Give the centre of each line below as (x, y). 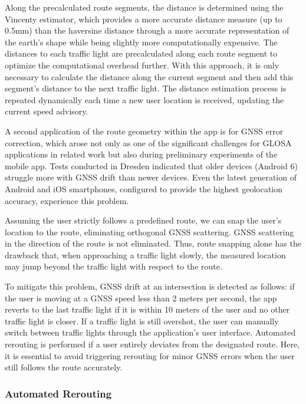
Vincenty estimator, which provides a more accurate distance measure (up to (144, 19)
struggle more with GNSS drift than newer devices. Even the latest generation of (151, 177)
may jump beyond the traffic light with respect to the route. (113, 266)
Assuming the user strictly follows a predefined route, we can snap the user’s (143, 220)
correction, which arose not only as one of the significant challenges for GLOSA (148, 142)
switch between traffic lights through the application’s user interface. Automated (150, 332)
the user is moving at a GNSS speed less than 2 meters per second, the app (141, 298)
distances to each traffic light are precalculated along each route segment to (141, 53)
